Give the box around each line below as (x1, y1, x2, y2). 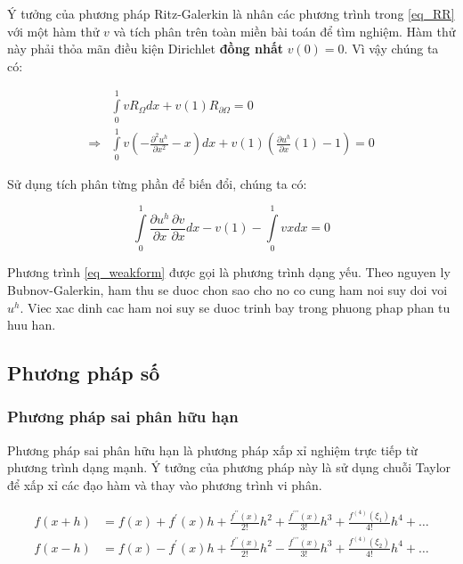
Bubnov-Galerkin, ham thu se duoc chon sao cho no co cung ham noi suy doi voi (7, 281, 448, 298)
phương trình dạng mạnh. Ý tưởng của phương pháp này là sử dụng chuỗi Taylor (7, 458, 451, 477)
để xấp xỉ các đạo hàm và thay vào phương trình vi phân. (7, 475, 322, 494)
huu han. (7, 315, 56, 334)
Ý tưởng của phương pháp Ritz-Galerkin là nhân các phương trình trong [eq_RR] (7, 4, 455, 22)
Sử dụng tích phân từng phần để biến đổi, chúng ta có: (7, 174, 307, 192)
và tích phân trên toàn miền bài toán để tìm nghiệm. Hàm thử (113, 21, 456, 40)
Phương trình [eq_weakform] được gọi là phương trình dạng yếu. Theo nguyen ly (7, 263, 451, 282)
